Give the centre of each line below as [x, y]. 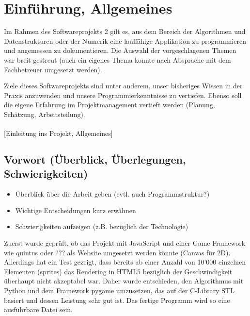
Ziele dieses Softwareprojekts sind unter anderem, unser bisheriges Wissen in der [123, 86]
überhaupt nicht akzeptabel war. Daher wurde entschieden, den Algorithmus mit [124, 281]
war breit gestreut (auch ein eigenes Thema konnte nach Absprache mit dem [117, 59]
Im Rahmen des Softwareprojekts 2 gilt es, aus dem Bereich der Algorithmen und [125, 31]
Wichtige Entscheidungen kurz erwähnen [76, 210]
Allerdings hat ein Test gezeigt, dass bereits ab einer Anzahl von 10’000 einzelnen [125, 262]
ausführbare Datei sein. [39, 309]
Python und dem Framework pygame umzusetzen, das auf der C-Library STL [119, 290]
